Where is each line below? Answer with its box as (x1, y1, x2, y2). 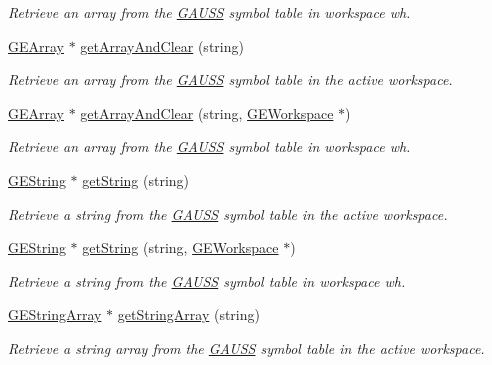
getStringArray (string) (117, 304, 260, 325)
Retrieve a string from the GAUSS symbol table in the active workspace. (8, 203, 448, 224)
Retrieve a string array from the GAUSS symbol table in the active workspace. (8, 337, 485, 358)
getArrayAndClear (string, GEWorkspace (80, 102, 334, 123)
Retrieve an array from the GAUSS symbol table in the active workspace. (8, 69, 453, 90)
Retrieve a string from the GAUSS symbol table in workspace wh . (8, 270, 406, 291)
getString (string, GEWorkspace (82, 237, 279, 258)
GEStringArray (8, 304, 102, 325)
